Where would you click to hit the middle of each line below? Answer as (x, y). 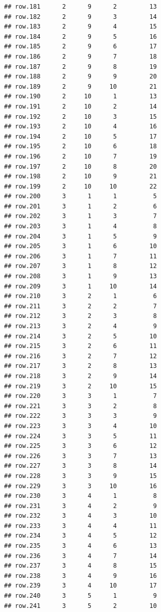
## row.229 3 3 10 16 (80, 486)
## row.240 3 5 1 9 (80, 596)
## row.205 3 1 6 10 (80, 246)
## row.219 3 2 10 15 (80, 386)
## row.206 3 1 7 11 (80, 256)
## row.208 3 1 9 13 (80, 276)
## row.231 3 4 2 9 (80, 506)
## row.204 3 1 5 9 (80, 236)
